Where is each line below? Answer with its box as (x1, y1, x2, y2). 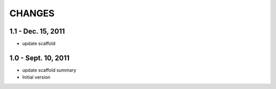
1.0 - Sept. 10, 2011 (9, 53, 70, 62)
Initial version (22, 74, 51, 80)
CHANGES (9, 8, 55, 19)
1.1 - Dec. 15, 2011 (9, 27, 65, 36)
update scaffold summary (22, 67, 77, 73)
